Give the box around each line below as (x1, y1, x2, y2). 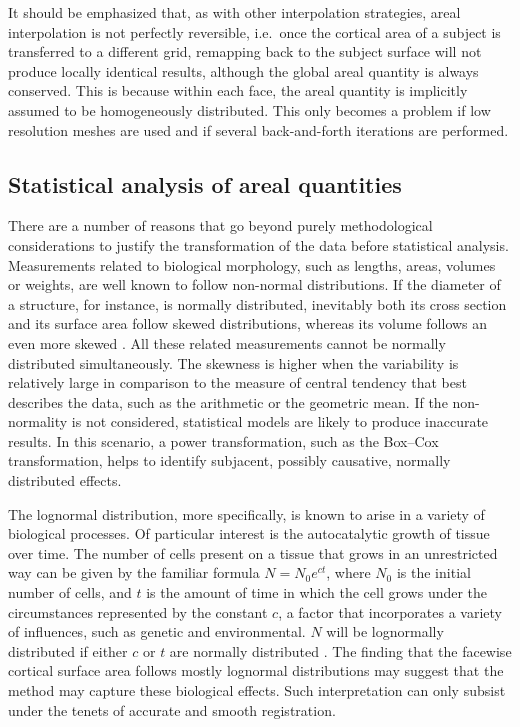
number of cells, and (8, 582, 132, 603)
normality (8, 411, 68, 432)
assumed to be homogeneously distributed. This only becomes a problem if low (8, 99, 491, 120)
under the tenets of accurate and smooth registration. (8, 699, 336, 720)
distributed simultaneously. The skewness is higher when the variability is (8, 352, 459, 373)
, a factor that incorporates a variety (278, 601, 502, 622)
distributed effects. (8, 470, 122, 491)
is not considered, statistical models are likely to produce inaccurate (71, 411, 489, 432)
